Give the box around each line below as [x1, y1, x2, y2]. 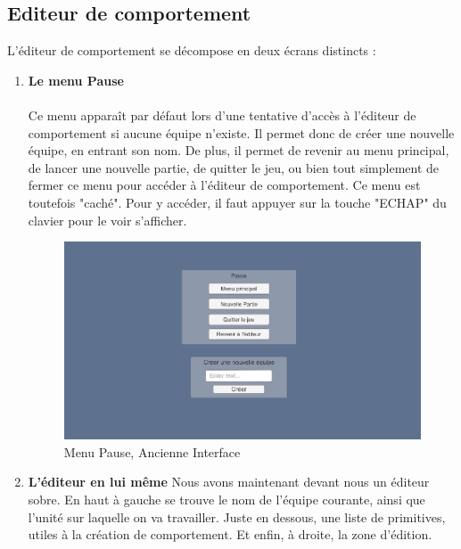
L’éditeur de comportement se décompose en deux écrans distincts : [7, 41, 376, 60]
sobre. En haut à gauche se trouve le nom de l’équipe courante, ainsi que [28, 490, 425, 509]
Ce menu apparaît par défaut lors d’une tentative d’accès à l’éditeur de [28, 105, 416, 124]
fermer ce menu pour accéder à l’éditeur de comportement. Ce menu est [28, 176, 421, 194]
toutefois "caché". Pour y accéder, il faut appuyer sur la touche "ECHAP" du [28, 193, 447, 211]
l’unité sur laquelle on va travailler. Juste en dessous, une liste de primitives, [28, 507, 446, 526]
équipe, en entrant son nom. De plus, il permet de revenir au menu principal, [28, 141, 449, 160]
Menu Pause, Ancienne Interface [63, 442, 241, 461]
